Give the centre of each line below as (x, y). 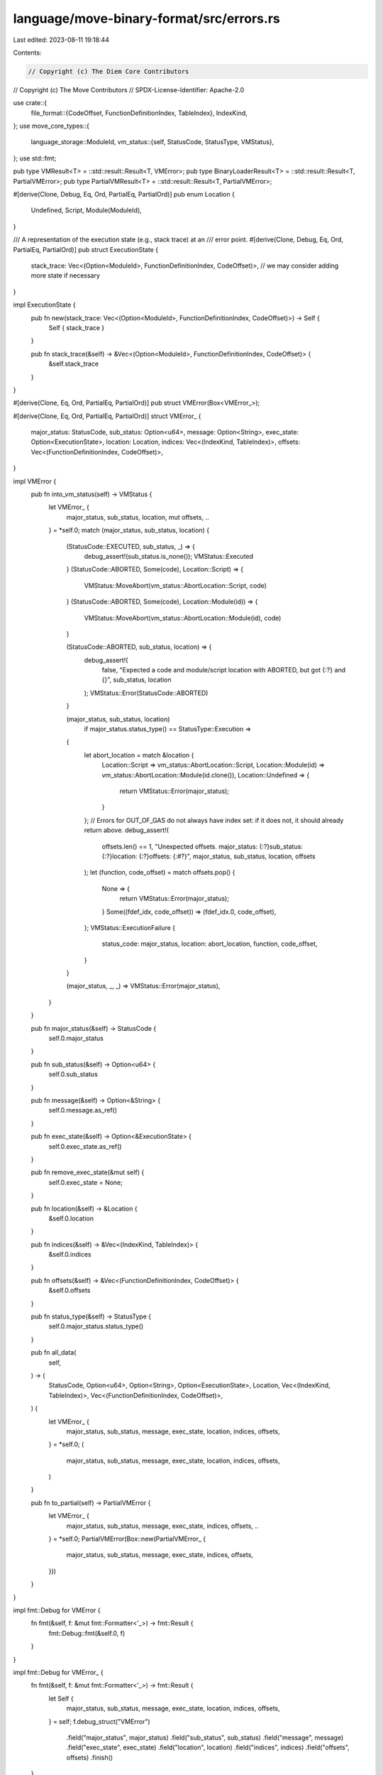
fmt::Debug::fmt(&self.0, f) (87, 1633)
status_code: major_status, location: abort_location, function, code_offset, (210, 944)
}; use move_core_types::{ (51, 126)
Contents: (27, 53)
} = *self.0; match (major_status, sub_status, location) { (129, 530)
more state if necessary (66, 275)
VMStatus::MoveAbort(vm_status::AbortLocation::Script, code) (176, 585)
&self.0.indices (70, 1255)
